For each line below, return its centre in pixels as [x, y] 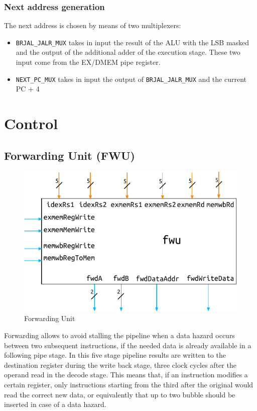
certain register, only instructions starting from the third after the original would [129, 385]
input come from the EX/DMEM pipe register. [88, 62]
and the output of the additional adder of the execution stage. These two [128, 52]
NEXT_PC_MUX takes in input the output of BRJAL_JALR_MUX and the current [131, 79]
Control [31, 123]
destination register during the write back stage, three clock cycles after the [120, 365]
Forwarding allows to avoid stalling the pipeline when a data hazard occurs [119, 335]
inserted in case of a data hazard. [55, 404]
